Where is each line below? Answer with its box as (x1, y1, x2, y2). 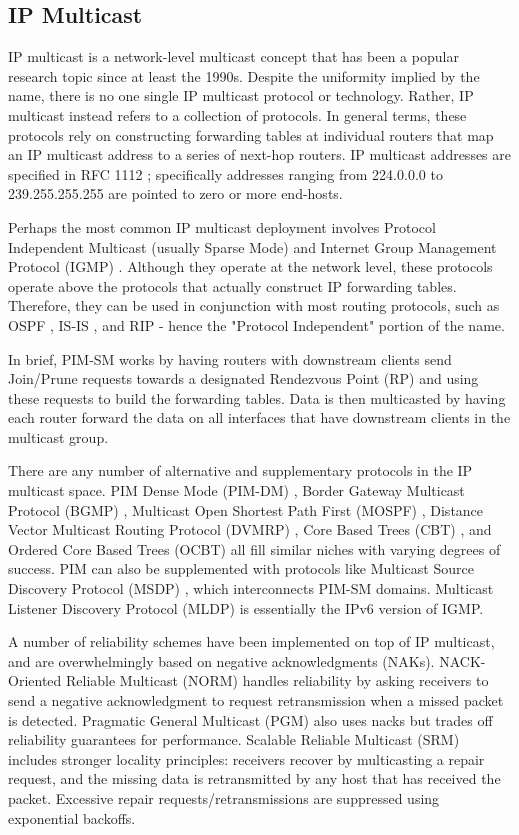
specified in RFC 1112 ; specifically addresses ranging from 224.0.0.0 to (8, 163, 443, 184)
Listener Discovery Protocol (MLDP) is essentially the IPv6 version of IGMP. (8, 597, 484, 618)
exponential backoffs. (8, 807, 136, 828)
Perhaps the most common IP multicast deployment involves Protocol (8, 216, 436, 237)
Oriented (8, 670, 62, 691)
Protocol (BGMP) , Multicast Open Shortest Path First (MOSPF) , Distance (8, 499, 484, 520)
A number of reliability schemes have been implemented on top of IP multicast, (8, 631, 495, 652)
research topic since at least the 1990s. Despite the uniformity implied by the (8, 65, 480, 86)
